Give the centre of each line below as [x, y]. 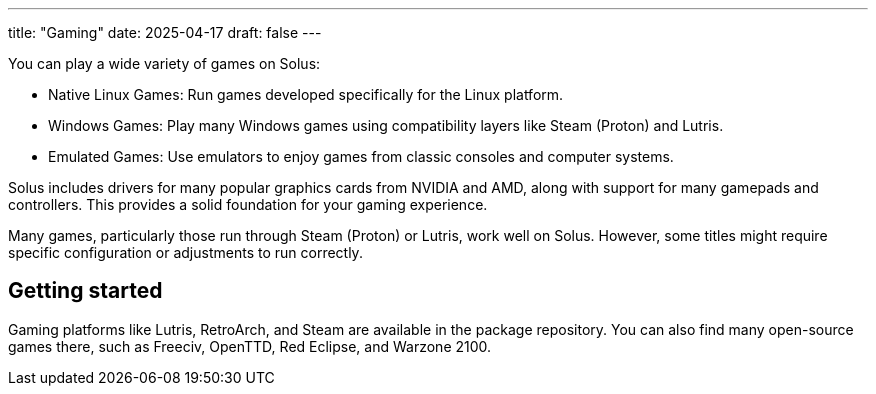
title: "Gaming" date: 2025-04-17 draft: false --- [165, 32]
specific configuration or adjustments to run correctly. [185, 252]
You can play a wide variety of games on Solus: [164, 63]
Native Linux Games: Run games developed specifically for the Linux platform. [306, 94]
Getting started [85, 291]
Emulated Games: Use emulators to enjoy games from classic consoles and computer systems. [361, 156]
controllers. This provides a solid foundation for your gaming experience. [248, 204]
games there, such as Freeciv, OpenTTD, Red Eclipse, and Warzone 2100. [250, 346]
